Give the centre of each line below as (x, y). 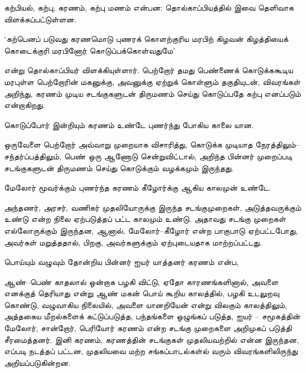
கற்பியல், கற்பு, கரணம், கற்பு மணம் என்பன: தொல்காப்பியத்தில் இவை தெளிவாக (149, 7)
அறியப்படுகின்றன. (37, 362)
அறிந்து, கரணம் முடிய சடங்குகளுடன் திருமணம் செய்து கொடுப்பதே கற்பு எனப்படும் (153, 93)
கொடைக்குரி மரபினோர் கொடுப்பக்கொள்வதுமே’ (90, 50)
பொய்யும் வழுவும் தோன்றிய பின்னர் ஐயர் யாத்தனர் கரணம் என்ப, (121, 262)
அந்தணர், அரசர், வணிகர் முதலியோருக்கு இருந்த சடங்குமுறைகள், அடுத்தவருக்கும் (153, 207)
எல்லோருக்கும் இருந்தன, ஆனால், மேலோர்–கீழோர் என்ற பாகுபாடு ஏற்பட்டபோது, (151, 230)
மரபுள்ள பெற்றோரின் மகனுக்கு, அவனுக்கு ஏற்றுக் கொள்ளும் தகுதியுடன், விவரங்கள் (152, 81)
